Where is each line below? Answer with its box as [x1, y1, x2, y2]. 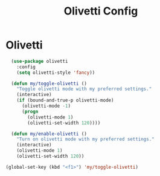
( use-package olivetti [11, 58, 68, 64]
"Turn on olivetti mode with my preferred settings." [16, 136, 155, 143]
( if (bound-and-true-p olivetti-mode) [16, 97, 114, 103]
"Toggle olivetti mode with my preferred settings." [16, 86, 152, 92]
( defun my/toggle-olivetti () [11, 80, 87, 86]
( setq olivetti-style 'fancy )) [16, 70, 95, 76]
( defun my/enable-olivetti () [11, 131, 87, 137]
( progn [21, 108, 39, 114]
